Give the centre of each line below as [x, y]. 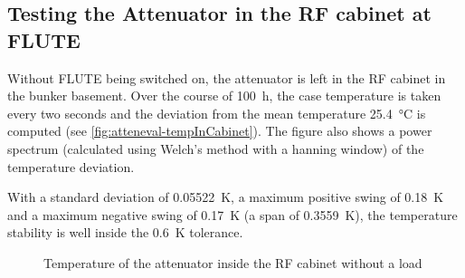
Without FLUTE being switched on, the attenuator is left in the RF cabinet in [227, 77]
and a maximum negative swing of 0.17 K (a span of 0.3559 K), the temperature [232, 214]
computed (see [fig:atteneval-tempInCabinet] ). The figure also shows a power [220, 131]
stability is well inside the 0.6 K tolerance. [125, 232]
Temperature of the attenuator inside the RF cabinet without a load [233, 262]
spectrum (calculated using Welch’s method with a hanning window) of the [216, 148]
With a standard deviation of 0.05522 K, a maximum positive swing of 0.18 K [226, 197]
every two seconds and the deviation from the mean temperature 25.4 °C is [217, 113]
